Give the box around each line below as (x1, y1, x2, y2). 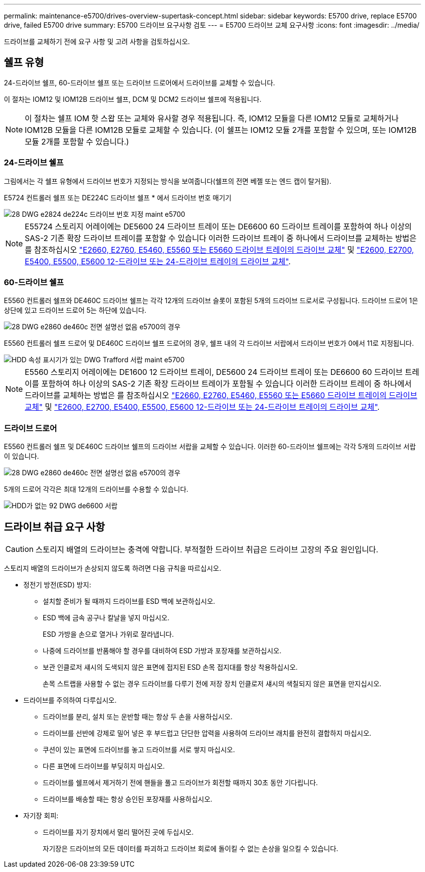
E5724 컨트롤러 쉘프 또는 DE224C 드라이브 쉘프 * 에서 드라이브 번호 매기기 (4, 193, 231, 202)
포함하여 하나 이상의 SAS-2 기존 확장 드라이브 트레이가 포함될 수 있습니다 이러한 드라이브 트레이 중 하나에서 (41, 379, 412, 389)
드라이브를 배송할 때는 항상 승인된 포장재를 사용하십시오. (43, 794, 212, 803)
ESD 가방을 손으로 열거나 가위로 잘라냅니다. (43, 630, 174, 638)
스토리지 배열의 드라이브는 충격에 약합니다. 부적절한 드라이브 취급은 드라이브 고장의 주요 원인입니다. (35, 544, 378, 554)
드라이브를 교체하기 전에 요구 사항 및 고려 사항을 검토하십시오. (4, 37, 190, 46)
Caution (5, 544, 34, 554)
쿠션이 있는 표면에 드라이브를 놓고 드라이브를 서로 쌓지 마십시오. (43, 745, 235, 754)
